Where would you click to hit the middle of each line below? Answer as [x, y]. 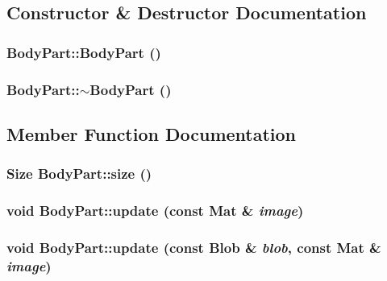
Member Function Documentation [152, 133]
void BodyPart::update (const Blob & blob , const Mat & [194, 247]
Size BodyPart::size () [79, 174]
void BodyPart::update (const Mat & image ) [155, 211]
